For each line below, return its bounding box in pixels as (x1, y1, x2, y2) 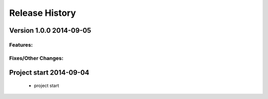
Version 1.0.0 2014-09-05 (9, 26, 91, 35)
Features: (9, 41, 33, 48)
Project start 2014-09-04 (9, 68, 89, 77)
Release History (9, 7, 76, 18)
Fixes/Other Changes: (9, 54, 64, 61)
